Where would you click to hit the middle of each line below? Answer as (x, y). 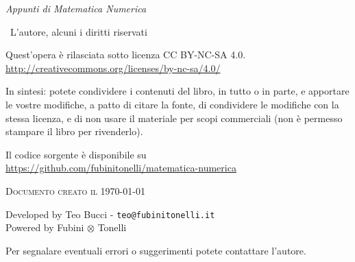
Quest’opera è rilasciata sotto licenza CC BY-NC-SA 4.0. (126, 55)
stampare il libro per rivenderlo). (74, 131)
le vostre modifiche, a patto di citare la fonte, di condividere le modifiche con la (172, 104)
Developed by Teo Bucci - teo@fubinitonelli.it (110, 214)
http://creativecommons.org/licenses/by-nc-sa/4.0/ (113, 68)
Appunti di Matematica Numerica (76, 8)
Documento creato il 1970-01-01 (75, 190)
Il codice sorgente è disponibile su (76, 154)
